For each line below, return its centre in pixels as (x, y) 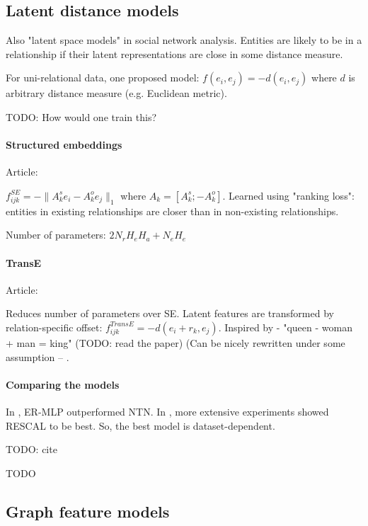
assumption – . (38, 356)
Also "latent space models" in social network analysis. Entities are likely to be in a (184, 40)
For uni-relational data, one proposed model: (103, 78)
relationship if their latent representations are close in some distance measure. (174, 53)
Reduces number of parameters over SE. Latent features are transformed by (170, 313)
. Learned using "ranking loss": (288, 195)
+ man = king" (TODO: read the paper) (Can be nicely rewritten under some (176, 342)
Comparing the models (63, 384)
